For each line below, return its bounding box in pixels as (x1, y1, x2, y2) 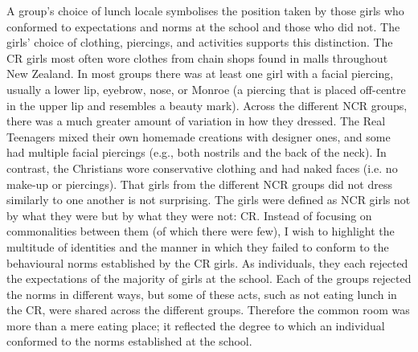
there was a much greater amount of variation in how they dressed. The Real (6, 113, 386, 129)
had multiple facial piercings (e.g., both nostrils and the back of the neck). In (6, 144, 387, 161)
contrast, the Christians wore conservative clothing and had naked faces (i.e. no (6, 159, 398, 176)
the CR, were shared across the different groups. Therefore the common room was (6, 301, 410, 318)
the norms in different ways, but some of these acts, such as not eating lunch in (6, 285, 397, 302)
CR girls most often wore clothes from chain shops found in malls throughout (6, 49, 388, 66)
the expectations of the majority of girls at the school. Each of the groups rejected (6, 270, 412, 287)
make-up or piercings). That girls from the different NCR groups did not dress (6, 175, 392, 192)
